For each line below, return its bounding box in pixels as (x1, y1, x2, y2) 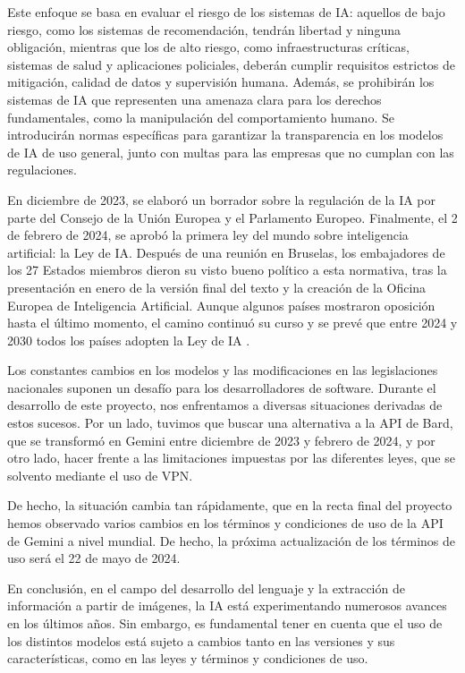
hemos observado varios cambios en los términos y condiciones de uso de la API (7, 514, 444, 532)
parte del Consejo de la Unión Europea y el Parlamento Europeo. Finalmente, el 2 (7, 208, 458, 226)
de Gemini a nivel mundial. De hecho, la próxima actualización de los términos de (7, 531, 456, 549)
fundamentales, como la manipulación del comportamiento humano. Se (7, 107, 394, 126)
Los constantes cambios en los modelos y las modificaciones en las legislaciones (7, 361, 438, 379)
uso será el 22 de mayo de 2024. (7, 549, 181, 567)
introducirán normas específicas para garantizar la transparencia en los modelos (7, 125, 444, 144)
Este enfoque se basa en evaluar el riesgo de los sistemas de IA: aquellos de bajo (7, 3, 445, 21)
